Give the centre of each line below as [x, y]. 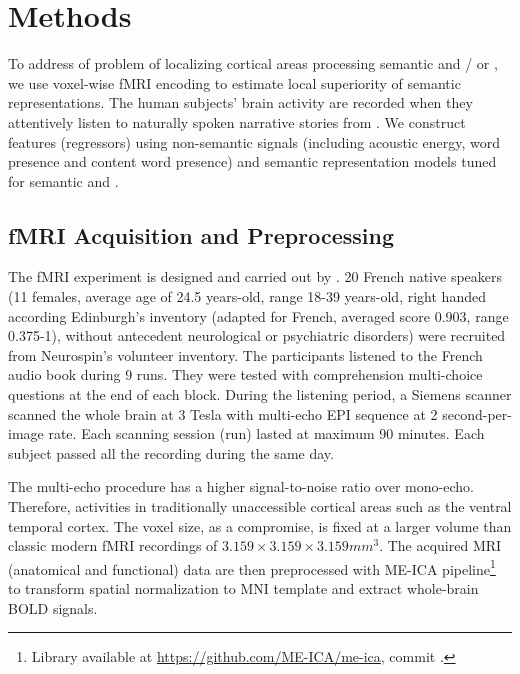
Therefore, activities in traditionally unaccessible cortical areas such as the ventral [260, 506]
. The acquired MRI [440, 545]
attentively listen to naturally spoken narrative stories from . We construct [237, 121]
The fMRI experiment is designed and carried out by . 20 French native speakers [255, 276]
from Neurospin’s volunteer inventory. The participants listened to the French [245, 354]
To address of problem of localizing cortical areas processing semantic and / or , [253, 63]
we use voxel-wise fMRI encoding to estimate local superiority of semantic [234, 82]
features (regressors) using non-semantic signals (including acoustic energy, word [254, 141]
